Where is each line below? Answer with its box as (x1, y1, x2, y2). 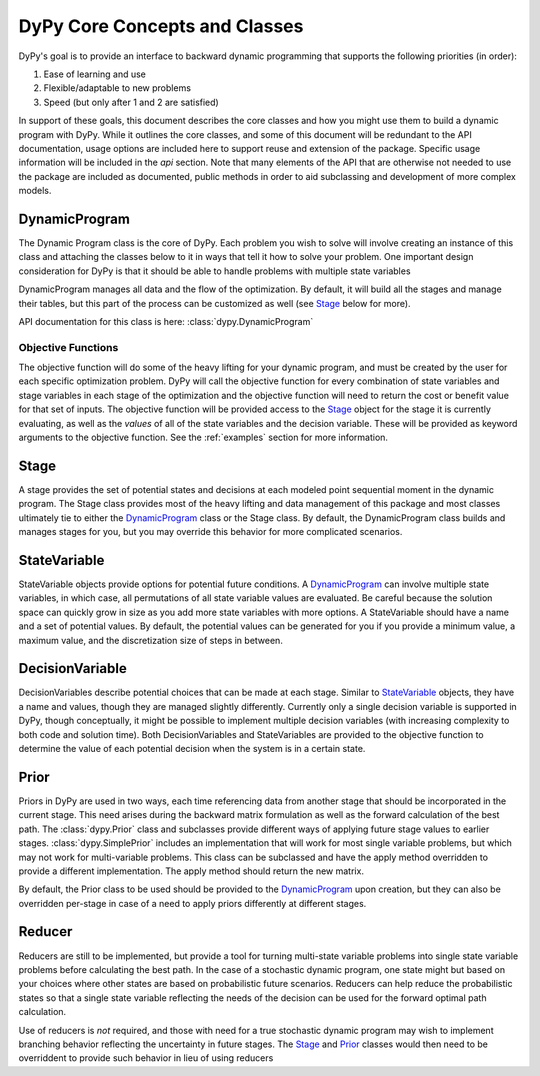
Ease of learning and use (43, 68, 147, 80)
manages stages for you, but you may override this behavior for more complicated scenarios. (18, 526, 403, 538)
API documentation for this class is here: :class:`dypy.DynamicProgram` (18, 315, 314, 327)
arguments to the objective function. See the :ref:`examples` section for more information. (18, 431, 389, 444)
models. (18, 185, 52, 197)
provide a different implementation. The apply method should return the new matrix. (18, 865, 365, 877)
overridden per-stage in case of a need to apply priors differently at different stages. (18, 897, 367, 909)
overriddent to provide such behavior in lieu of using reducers (18, 1052, 274, 1064)
